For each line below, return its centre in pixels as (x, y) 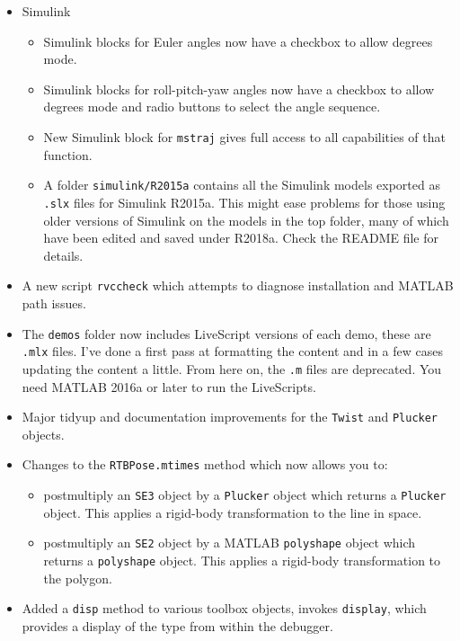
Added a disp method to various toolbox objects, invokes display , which (224, 608)
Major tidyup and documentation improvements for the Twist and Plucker (230, 417)
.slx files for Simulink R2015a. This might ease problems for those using (244, 202)
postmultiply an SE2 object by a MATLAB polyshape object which (230, 543)
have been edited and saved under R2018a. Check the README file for (241, 238)
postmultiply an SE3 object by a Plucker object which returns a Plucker (245, 495)
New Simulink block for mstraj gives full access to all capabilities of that (244, 136)
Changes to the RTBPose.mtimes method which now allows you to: (205, 464)
